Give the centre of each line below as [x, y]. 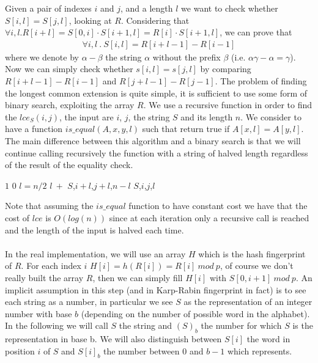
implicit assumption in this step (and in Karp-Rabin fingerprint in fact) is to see [156, 289]
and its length [207, 116]
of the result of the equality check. [69, 165]
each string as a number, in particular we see [89, 302]
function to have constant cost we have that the [218, 206]
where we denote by [42, 57]
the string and [146, 325]
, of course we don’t [257, 266]
